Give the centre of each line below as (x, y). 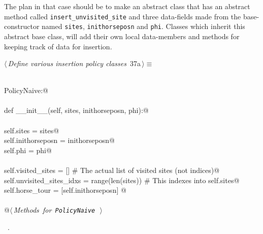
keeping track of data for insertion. (58, 46)
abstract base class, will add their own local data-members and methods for (122, 36)
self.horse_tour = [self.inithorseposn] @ (65, 190)
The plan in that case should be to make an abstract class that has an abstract (127, 6)
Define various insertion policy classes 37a (74, 63)
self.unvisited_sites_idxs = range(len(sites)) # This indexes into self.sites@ (122, 180)
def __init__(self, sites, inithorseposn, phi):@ (76, 110)
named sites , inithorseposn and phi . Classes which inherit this (143, 26)
